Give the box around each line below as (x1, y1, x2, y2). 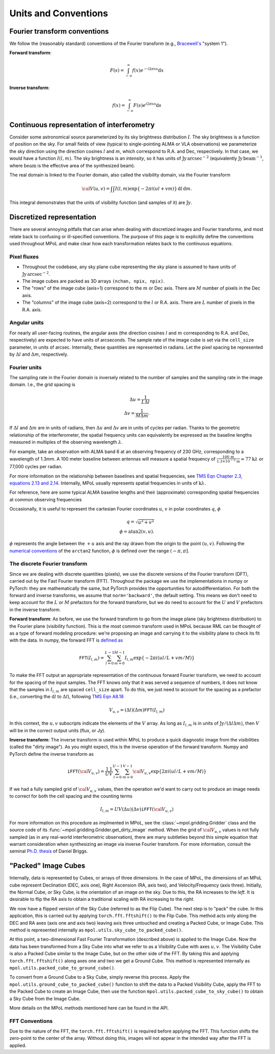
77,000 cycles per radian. (9, 464, 63, 470)
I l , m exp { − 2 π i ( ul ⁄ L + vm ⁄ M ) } (124, 654, 195, 662)
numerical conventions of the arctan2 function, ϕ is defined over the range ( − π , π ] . (9, 548, 189, 554)
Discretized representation (9, 213, 97, 221)
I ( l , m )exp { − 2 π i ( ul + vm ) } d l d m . (115, 186, 192, 191)
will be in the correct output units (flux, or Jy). (9, 727, 105, 733)
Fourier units (9, 364, 42, 371)
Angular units (9, 319, 44, 326)
